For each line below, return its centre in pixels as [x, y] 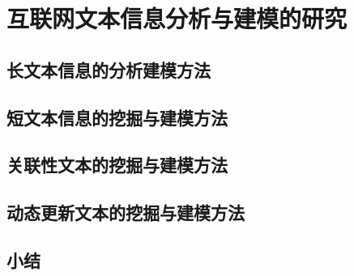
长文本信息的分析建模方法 [109, 69]
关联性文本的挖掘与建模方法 [117, 165]
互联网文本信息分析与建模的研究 [177, 18]
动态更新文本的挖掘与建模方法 [126, 212]
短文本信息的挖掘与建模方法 [117, 117]
